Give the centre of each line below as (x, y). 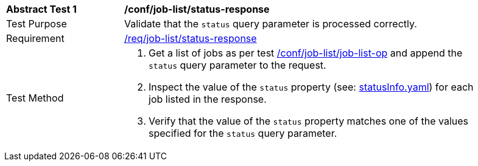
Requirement (35, 38)
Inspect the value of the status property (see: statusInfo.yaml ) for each (311, 87)
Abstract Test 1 (41, 9)
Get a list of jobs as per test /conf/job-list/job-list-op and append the (306, 53)
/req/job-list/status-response (191, 38)
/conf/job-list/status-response (197, 9)
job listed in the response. (208, 99)
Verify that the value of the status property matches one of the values (308, 121)
